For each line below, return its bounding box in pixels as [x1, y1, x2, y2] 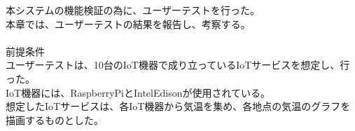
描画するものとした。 [6, 112, 104, 127]
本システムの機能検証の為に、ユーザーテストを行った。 [6, 3, 260, 17]
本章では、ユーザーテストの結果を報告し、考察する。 [6, 16, 251, 31]
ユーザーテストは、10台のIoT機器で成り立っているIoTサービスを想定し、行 [6, 57, 350, 72]
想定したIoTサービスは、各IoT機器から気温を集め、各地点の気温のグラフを [6, 99, 351, 113]
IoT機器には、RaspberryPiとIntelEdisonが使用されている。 [6, 85, 271, 99]
